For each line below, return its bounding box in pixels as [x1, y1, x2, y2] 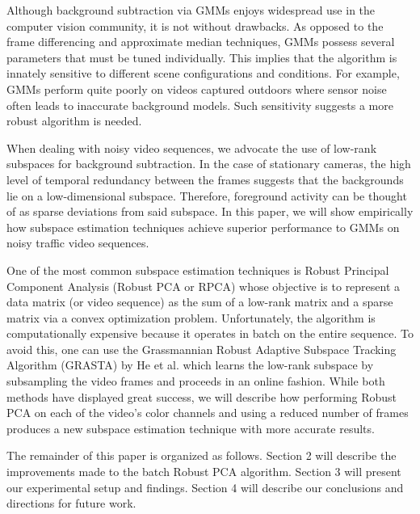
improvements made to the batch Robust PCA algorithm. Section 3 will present [6, 463, 401, 480]
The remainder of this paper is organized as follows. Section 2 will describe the [6, 447, 397, 464]
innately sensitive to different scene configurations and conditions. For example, [6, 65, 400, 82]
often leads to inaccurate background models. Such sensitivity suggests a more [6, 96, 393, 113]
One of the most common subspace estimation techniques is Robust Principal [6, 261, 389, 278]
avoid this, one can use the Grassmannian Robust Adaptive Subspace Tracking [6, 340, 397, 357]
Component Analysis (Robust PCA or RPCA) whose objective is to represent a [6, 277, 401, 294]
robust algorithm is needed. [6, 112, 142, 129]
